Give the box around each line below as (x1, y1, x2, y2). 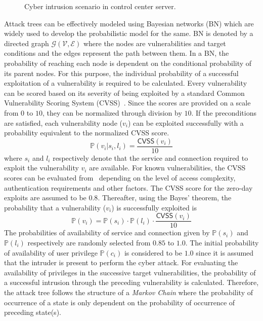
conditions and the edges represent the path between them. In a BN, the (4, 48, 229, 58)
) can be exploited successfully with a (127, 117, 244, 128)
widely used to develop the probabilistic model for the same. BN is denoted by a (4, 28, 253, 39)
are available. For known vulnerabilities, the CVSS (89, 162, 246, 173)
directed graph (4, 38, 49, 48)
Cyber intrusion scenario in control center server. (24, 1, 176, 11)
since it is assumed (196, 247, 254, 258)
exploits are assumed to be (4, 192, 86, 203)
